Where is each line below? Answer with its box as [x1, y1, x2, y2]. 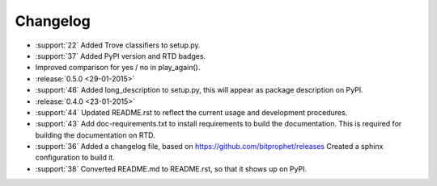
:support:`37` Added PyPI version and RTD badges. [35, 51, 206, 60]
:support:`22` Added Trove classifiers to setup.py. [35, 40, 202, 50]
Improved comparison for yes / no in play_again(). [35, 63, 201, 72]
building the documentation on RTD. [35, 130, 155, 140]
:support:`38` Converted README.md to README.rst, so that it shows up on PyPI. [35, 163, 308, 173]
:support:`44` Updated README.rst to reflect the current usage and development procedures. [35, 107, 348, 117]
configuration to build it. [35, 153, 115, 163]
